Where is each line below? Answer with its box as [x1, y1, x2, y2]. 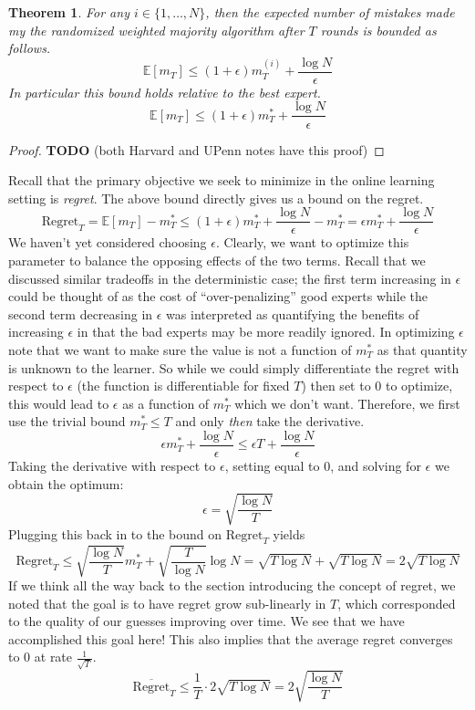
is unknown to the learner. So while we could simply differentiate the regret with [8, 358, 460, 377]
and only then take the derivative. [175, 412, 365, 431]
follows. [8, 38, 51, 57]
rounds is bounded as [320, 20, 437, 39]
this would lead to [8, 393, 109, 412]
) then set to [301, 376, 371, 395]
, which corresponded [337, 593, 456, 612]
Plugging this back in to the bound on [8, 524, 222, 543]
